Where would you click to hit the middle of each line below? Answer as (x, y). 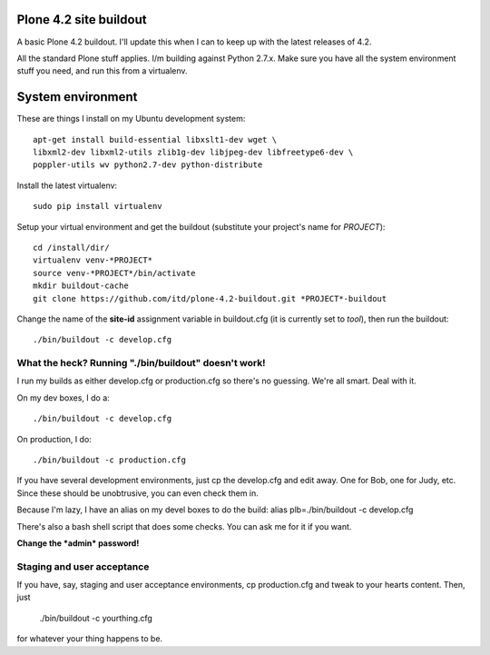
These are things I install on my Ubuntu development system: (131, 119)
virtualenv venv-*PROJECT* (93, 260)
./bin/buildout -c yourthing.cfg (96, 618)
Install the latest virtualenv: (67, 185)
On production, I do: (54, 439)
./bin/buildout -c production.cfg (109, 460)
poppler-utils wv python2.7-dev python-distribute (148, 165)
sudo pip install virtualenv (98, 206)
